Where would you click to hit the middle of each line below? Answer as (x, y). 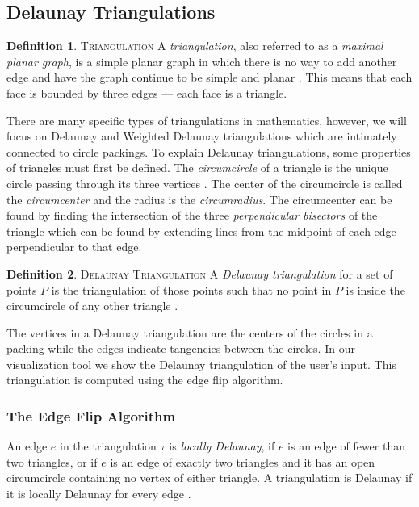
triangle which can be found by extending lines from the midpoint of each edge (201, 230)
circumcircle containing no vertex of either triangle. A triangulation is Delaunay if (209, 478)
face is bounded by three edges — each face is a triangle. (147, 92)
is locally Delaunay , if (222, 446)
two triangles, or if (52, 461)
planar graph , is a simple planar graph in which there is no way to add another (202, 61)
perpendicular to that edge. (74, 247)
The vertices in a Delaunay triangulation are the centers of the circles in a (190, 332)
